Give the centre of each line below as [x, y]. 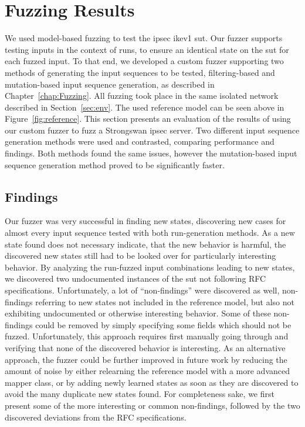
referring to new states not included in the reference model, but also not [165, 301]
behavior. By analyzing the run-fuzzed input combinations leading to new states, [150, 267]
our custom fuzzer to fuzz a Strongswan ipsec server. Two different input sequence [152, 130]
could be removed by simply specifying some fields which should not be [163, 324]
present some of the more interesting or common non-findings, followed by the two [152, 405]
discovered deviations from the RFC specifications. [96, 417]
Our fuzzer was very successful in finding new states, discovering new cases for [145, 221]
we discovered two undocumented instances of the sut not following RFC [135, 278]
